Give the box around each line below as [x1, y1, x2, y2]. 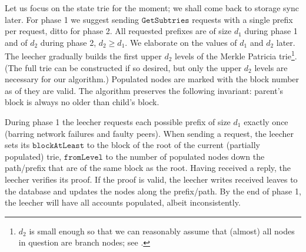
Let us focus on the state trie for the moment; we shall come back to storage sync [5, 2, 300, 14]
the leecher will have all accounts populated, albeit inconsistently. [5, 196, 241, 209]
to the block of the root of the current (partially [87, 139, 260, 151]
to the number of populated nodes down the [105, 150, 265, 162]
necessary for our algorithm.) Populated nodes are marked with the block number [5, 73, 300, 85]
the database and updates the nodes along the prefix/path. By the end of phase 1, [5, 184, 301, 197]
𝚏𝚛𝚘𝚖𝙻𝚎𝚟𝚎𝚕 [64, 153, 103, 162]
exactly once [244, 116, 288, 127]
